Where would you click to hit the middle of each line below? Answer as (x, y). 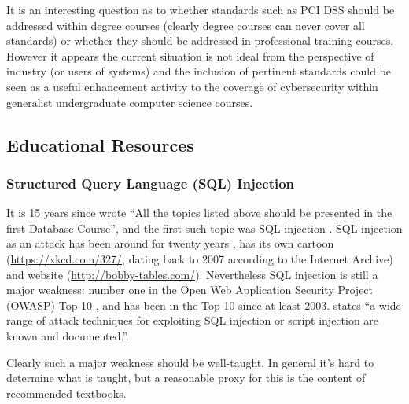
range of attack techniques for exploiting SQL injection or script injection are (193, 320)
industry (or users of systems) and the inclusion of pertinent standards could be (199, 71)
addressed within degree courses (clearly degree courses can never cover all (186, 25)
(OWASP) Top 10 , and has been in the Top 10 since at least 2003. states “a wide (204, 305)
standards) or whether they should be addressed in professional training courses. (200, 40)
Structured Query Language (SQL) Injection (151, 183)
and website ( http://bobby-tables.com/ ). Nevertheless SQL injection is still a (192, 274)
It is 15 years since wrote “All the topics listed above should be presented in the (199, 213)
